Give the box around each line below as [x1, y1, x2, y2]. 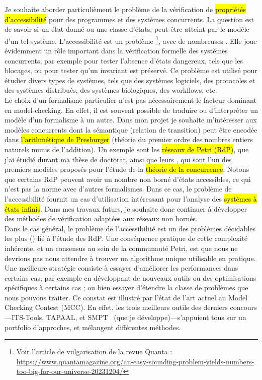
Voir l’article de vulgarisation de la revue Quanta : [16, 346, 172, 357]
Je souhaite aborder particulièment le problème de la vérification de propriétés [5, 4, 246, 14]
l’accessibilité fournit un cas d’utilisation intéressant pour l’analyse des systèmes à [5, 193, 257, 204]
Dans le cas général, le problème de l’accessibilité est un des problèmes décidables [5, 223, 256, 233]
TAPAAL [46, 312, 75, 323]
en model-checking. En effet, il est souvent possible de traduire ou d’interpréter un [5, 104, 258, 115]
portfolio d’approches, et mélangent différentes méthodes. [5, 322, 181, 332]
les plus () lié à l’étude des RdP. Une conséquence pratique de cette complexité [5, 233, 248, 243]
